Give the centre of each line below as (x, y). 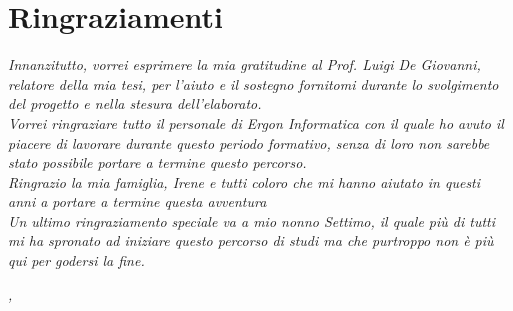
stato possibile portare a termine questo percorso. (157, 162)
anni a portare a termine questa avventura (137, 201)
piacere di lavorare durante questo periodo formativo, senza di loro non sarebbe (249, 142)
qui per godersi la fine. (76, 260)
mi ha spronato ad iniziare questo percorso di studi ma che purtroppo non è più (251, 240)
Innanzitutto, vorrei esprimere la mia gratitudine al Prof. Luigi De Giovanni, (244, 64)
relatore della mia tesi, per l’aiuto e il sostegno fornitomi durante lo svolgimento (253, 83)
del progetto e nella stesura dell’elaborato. (135, 103)
